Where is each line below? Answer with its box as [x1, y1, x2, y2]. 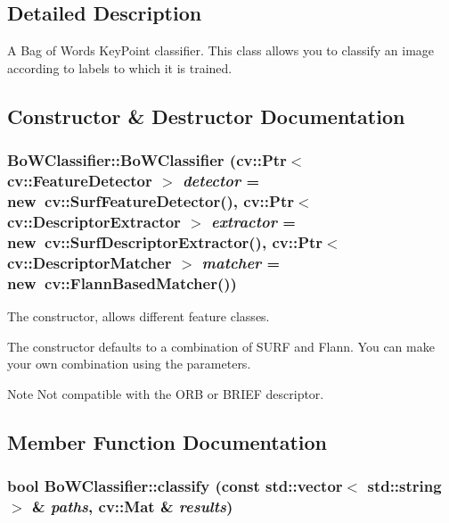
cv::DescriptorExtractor [7, 210, 181, 232]
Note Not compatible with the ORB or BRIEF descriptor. [7, 384, 324, 403]
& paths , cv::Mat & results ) [31, 494, 233, 517]
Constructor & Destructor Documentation [7, 102, 405, 129]
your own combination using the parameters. [7, 354, 251, 373]
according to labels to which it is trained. [7, 58, 233, 77]
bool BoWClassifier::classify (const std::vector [7, 475, 343, 496]
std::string [367, 475, 442, 496]
